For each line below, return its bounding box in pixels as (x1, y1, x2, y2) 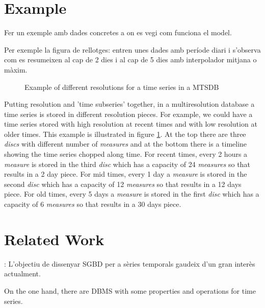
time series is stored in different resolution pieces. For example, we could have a (4, 108, 253, 119)
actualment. (4, 268, 41, 279)
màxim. (4, 64, 28, 75)
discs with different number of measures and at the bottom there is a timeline (4, 138, 247, 149)
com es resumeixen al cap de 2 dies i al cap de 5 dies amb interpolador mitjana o (4, 54, 257, 65)
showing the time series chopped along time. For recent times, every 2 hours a (4, 149, 248, 159)
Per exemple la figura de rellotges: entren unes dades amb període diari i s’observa (4, 44, 261, 55)
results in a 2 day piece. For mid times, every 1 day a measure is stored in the (4, 169, 247, 179)
